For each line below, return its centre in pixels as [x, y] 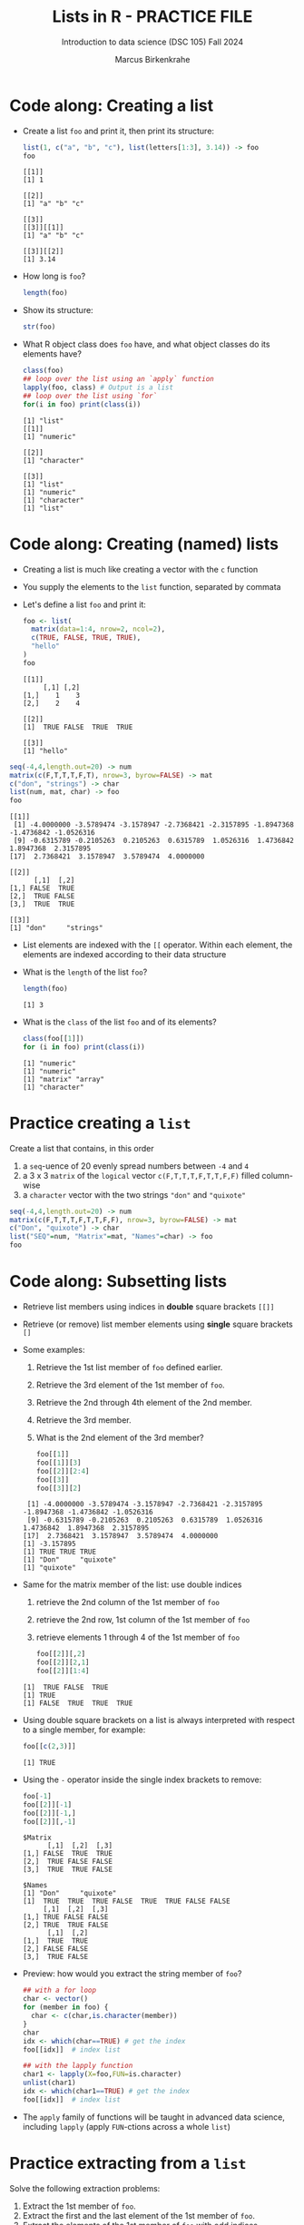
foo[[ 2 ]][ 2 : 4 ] [63, 1471]
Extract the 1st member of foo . [79, 2206]
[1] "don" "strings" [56, 928]
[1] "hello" [45, 750]
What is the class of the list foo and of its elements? [119, 1022]
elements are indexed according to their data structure [124, 955]
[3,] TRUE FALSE [55, 1957]
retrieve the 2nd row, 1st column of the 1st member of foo [143, 1620]
